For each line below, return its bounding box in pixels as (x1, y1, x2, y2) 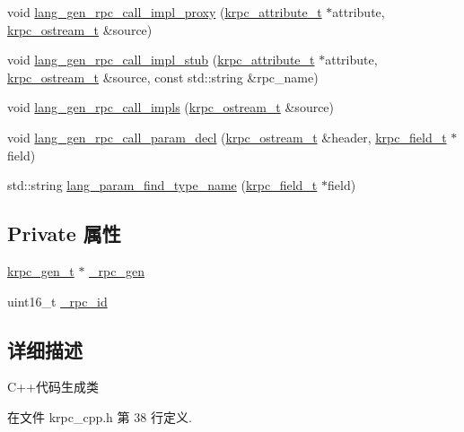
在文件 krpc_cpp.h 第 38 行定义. (7, 407, 192, 426)
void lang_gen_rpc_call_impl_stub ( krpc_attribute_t (7, 50, 315, 69)
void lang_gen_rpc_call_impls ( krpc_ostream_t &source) (7, 98, 335, 117)
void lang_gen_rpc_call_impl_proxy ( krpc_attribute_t (7, 3, 322, 21)
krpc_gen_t (7, 261, 74, 280)
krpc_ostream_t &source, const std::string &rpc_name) (7, 67, 319, 86)
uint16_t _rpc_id (7, 291, 108, 310)
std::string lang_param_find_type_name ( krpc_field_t (7, 176, 318, 194)
